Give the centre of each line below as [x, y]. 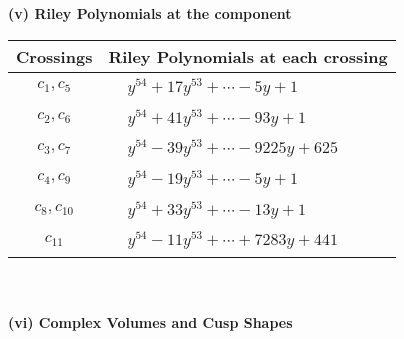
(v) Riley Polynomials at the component [150, 13]
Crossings [54, 56]
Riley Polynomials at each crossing [248, 56]
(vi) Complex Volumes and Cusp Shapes [150, 321]
